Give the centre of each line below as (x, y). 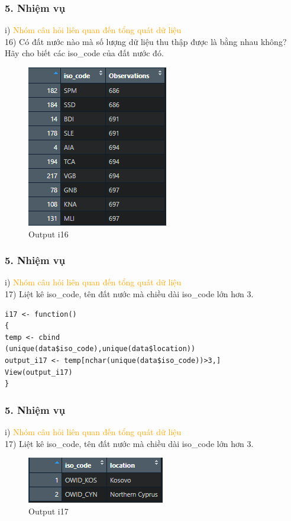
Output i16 (48, 234)
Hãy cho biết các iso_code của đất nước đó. (84, 53)
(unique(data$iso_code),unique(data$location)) (100, 349)
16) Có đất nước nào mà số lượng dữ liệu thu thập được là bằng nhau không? (146, 41)
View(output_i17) (39, 372)
